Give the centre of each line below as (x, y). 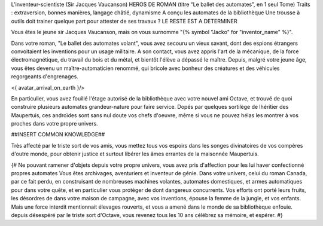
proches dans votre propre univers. (54, 124)
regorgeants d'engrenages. (45, 77)
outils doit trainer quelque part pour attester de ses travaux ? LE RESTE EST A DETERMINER (124, 21)
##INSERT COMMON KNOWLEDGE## (58, 135)
